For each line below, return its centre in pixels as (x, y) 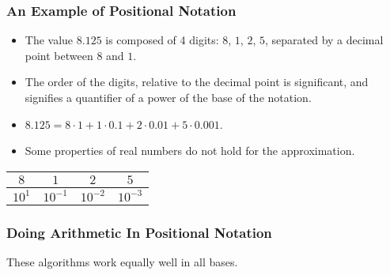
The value (49, 40)
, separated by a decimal (324, 40)
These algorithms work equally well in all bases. (122, 262)
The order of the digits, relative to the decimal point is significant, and (197, 82)
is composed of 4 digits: (162, 40)
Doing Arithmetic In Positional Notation (139, 232)
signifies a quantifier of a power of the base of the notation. (168, 97)
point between (59, 55)
